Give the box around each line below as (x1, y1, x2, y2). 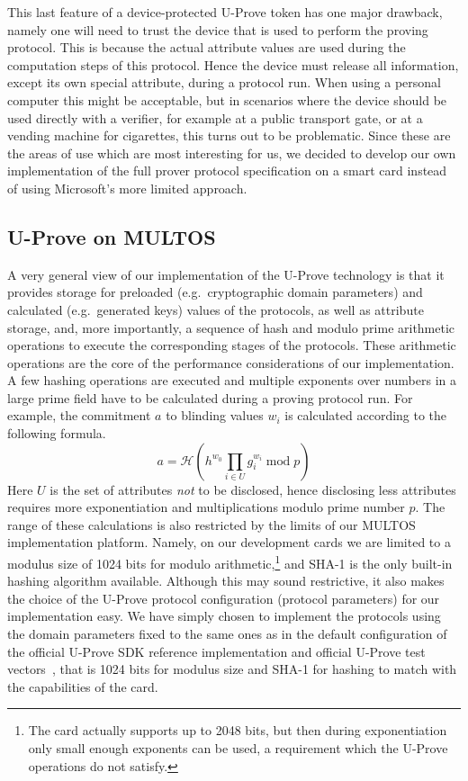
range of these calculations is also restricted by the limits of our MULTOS (7, 515, 416, 534)
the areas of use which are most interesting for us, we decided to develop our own (7, 143, 456, 162)
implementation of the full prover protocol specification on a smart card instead (7, 161, 447, 180)
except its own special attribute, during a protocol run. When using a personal (7, 73, 441, 92)
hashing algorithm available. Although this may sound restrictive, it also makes (7, 571, 445, 590)
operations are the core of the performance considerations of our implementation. (7, 353, 454, 372)
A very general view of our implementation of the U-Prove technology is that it (7, 265, 445, 283)
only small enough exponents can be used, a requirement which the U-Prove (28, 739, 448, 758)
